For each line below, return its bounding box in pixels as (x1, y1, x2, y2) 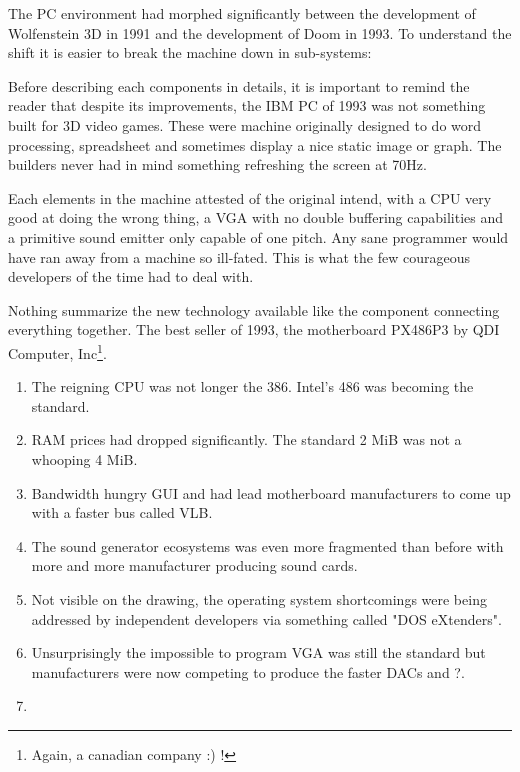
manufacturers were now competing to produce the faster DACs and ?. (31, 661, 465, 682)
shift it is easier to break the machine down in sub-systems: (8, 42, 372, 63)
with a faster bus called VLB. (31, 502, 213, 523)
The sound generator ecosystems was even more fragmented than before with (31, 535, 504, 556)
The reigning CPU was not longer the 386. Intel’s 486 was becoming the (31, 376, 474, 397)
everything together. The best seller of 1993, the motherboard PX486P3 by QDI (8, 319, 500, 340)
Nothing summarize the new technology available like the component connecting (8, 299, 500, 320)
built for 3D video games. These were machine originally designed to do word (8, 114, 482, 135)
